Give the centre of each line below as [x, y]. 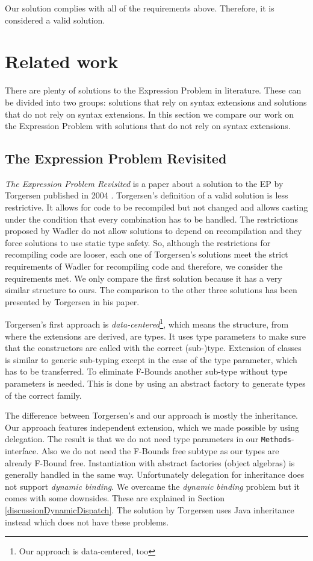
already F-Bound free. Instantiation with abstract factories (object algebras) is [150, 462]
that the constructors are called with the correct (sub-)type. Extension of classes [153, 348]
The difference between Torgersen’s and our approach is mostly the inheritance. [152, 415]
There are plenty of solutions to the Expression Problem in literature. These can [153, 90]
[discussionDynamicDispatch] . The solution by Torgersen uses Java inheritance [150, 510]
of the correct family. [43, 395]
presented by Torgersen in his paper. [72, 301]
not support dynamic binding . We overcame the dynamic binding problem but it [152, 486]
